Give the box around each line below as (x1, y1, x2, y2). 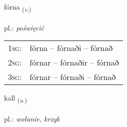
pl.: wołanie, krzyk (4, 113, 60, 124)
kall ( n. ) (4, 92, 27, 104)
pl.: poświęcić (4, 22, 44, 32)
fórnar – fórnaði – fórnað (29, 71, 116, 83)
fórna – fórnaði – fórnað (29, 42, 113, 54)
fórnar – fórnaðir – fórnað (29, 56, 119, 68)
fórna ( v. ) (4, 1, 31, 13)
